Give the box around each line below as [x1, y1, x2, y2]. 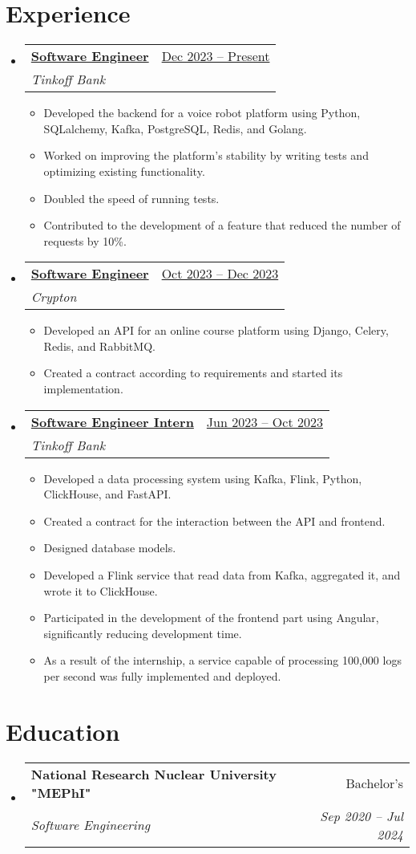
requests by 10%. [43, 232, 127, 249]
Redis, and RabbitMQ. [43, 337, 155, 354]
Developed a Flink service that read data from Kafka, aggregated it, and [43, 567, 401, 584]
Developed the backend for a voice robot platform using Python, [43, 104, 361, 121]
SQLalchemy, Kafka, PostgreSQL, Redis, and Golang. [43, 120, 307, 136]
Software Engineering [30, 815, 151, 835]
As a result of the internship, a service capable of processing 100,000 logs [43, 652, 402, 669]
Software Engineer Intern [30, 412, 194, 431]
